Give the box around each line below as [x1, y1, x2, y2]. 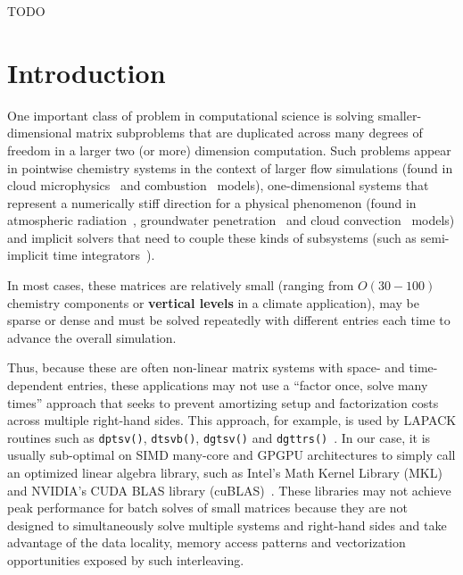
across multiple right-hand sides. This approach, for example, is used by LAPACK [7, 411, 457, 429]
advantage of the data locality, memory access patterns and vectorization [7, 533, 406, 552]
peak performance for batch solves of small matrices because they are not [7, 498, 408, 517]
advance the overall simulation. [7, 328, 177, 346]
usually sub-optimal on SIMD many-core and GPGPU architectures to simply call [7, 446, 456, 464]
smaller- [377, 105, 422, 124]
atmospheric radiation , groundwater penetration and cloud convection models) [7, 211, 455, 229]
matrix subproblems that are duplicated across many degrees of [76, 123, 423, 142]
